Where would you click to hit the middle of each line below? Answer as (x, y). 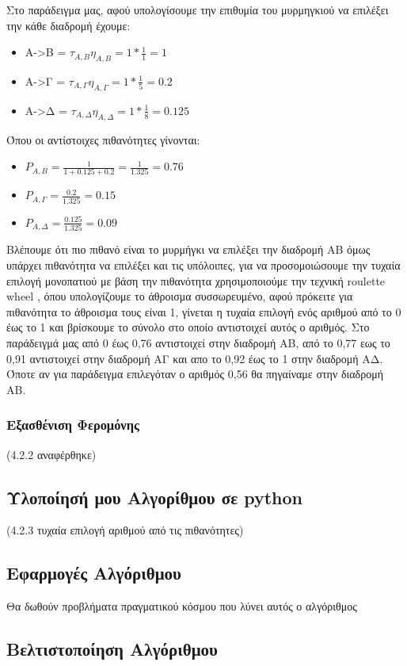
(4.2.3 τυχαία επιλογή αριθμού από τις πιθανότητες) (125, 530)
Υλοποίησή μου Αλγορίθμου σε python (154, 497)
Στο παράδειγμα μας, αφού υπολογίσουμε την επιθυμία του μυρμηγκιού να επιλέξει (198, 10)
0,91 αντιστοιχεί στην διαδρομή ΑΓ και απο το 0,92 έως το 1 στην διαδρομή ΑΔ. (195, 358)
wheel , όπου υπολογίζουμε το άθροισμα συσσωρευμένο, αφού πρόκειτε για (180, 296)
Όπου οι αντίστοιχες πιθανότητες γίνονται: (103, 139)
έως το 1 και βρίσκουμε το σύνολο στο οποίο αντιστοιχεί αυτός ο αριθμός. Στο (188, 327)
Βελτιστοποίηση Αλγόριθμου (112, 649)
